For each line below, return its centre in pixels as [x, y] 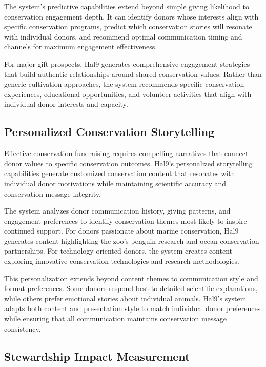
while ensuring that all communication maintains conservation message [116, 318]
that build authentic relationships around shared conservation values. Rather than [133, 74]
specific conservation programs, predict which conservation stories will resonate [128, 26]
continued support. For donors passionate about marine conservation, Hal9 [121, 231]
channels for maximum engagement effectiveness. [81, 46]
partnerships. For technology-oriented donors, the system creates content [118, 251]
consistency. [23, 328]
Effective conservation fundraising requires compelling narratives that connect [126, 153]
